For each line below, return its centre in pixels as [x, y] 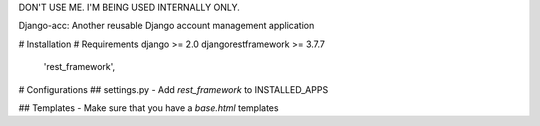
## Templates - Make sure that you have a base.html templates [148, 107]
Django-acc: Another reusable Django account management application [166, 26]
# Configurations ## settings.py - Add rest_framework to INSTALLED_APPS [173, 89]
